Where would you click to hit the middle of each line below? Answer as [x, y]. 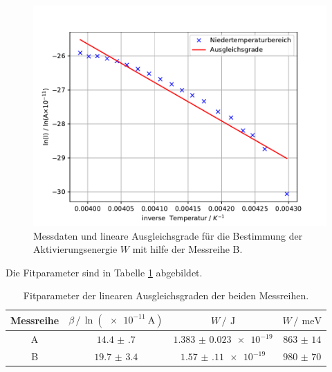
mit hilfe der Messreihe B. [187, 249]
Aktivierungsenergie [75, 249]
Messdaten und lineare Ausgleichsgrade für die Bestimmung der [168, 235]
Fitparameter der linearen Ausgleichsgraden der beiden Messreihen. [166, 295]
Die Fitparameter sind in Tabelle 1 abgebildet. [104, 272]
